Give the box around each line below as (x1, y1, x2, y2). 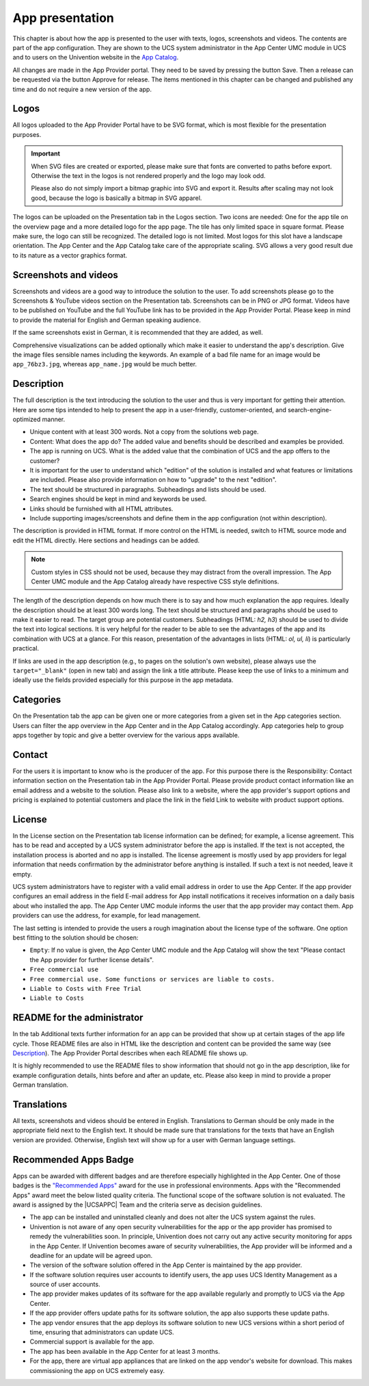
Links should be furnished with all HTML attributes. (29, 504, 174, 513)
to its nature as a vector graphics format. (12, 251, 128, 260)
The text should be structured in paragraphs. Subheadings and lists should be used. (29, 485, 266, 493)
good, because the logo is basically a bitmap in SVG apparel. (31, 194, 202, 202)
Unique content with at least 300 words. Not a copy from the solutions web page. (29, 428, 259, 436)
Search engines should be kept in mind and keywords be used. (29, 495, 207, 503)
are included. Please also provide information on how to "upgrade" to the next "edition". (29, 476, 277, 484)
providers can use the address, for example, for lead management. (12, 911, 201, 920)
